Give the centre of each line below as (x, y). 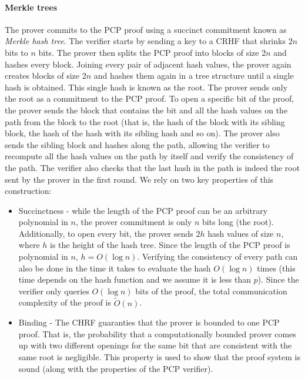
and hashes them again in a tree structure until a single (194, 76)
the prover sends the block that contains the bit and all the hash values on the (146, 110)
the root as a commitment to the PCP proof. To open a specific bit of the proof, (150, 98)
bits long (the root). (238, 222)
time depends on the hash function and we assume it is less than (135, 279)
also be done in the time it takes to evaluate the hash (115, 268)
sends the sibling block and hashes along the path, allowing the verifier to (137, 144)
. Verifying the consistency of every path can (217, 256)
